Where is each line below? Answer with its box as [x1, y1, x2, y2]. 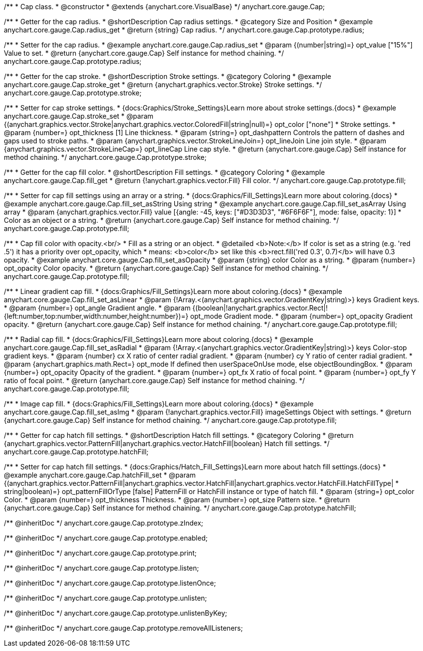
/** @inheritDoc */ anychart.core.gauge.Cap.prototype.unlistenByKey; [4, 609, 227, 617]
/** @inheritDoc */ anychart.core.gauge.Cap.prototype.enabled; [4, 534, 208, 542]
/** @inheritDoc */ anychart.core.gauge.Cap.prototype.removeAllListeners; [4, 624, 243, 632]
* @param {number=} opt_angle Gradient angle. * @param [4, 304, 191, 312]
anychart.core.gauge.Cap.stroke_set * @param [4, 112, 153, 120]
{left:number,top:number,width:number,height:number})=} [4, 312, 189, 320]
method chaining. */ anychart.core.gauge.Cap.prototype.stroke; [4, 153, 207, 161]
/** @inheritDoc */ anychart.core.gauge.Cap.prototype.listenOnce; [4, 579, 216, 587]
